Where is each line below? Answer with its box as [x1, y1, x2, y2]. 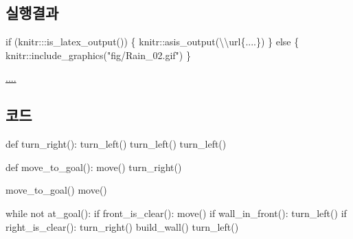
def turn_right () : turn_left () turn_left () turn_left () [5, 137, 227, 151]
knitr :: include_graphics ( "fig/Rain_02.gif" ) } [5, 47, 191, 62]
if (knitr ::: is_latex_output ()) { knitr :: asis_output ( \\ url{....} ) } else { [5, 34, 299, 49]
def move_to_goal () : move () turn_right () [5, 159, 182, 174]
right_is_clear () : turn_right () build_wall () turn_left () [5, 219, 239, 234]
